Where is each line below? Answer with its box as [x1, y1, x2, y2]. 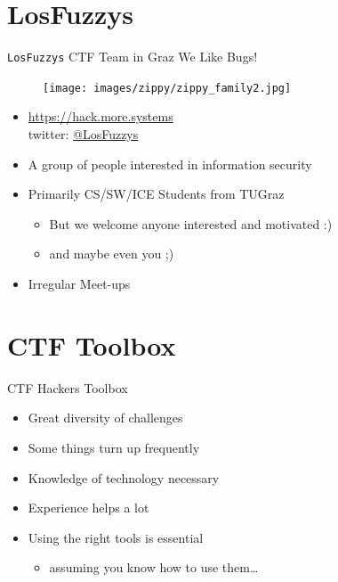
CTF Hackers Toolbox [7, 378, 128, 397]
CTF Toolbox [7, 326, 176, 363]
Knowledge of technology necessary [28, 468, 220, 487]
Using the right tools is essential [28, 528, 204, 546]
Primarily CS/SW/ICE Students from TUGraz [28, 184, 285, 203]
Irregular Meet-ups [28, 275, 131, 292]
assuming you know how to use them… [49, 558, 259, 577]
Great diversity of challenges [28, 408, 183, 427]
